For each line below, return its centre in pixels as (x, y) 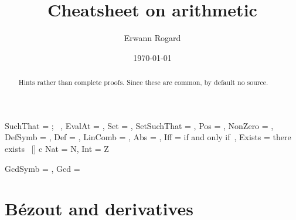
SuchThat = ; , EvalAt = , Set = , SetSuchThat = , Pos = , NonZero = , (139, 125)
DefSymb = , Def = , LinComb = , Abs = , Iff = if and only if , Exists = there (148, 137)
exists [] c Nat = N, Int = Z (57, 148)
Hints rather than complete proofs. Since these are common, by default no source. (143, 82)
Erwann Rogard (152, 38)
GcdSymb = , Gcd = (42, 168)
